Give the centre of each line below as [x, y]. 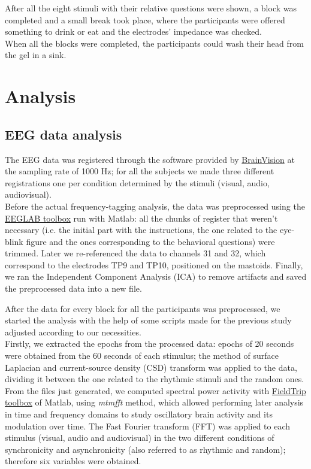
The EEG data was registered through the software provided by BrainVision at [150, 159]
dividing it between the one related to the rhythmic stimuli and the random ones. [155, 379]
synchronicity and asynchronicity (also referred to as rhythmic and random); [145, 449]
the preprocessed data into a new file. [73, 288]
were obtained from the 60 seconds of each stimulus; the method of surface [142, 355]
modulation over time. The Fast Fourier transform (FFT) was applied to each [148, 426]
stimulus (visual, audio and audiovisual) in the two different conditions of [140, 438]
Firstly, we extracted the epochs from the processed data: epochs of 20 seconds [150, 344]
